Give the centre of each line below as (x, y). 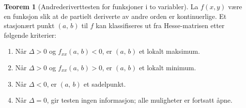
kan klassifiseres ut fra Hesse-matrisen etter (160, 25)
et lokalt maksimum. (169, 51)
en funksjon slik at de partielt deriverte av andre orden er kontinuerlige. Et (115, 16)
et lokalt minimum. (168, 67)
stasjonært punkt (29, 25)
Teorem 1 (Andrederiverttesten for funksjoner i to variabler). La (101, 6)
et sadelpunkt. (105, 84)
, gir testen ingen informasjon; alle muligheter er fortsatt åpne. (139, 100)
